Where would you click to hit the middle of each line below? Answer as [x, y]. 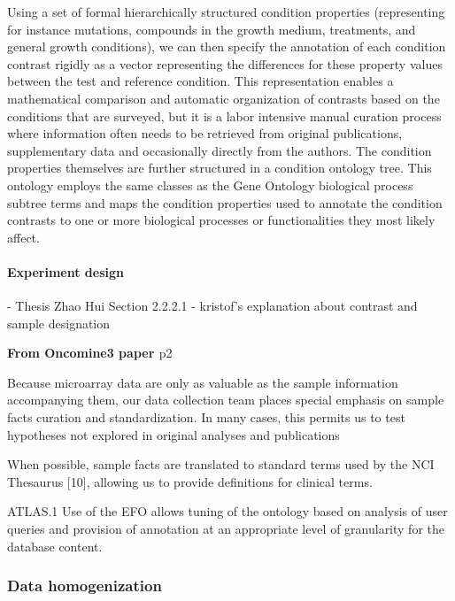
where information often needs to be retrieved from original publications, [205, 133]
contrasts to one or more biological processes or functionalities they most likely [221, 220]
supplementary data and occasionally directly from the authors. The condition [220, 150]
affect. [23, 237]
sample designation [59, 323]
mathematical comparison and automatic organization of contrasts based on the [224, 98]
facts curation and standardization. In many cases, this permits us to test [206, 417]
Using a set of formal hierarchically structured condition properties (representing [226, 12]
